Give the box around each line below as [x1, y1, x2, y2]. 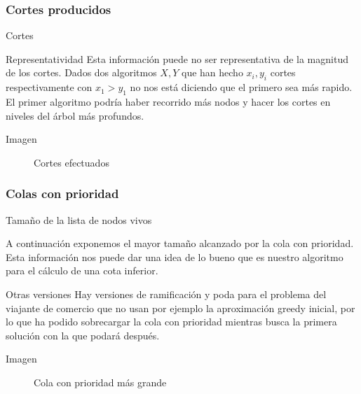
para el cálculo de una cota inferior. [6, 263, 158, 278]
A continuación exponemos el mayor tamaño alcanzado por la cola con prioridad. [6, 236, 354, 251]
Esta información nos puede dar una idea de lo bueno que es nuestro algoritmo [6, 249, 343, 264]
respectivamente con [6, 80, 93, 94]
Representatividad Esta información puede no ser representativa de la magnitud [6, 51, 348, 66]
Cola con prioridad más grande [34, 374, 167, 389]
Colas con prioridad [6, 185, 119, 202]
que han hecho [181, 65, 243, 80]
